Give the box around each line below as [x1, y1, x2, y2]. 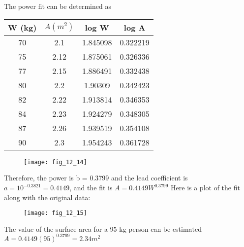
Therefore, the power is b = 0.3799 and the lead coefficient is [4, 173, 188, 183]
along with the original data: [4, 192, 91, 202]
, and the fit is [69, 182, 113, 193]
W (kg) [8, 21, 37, 33]
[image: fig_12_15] [24, 210, 87, 217]
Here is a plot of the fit [171, 182, 240, 193]
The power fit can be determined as [4, 1, 111, 11]
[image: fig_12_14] [24, 158, 87, 166]
